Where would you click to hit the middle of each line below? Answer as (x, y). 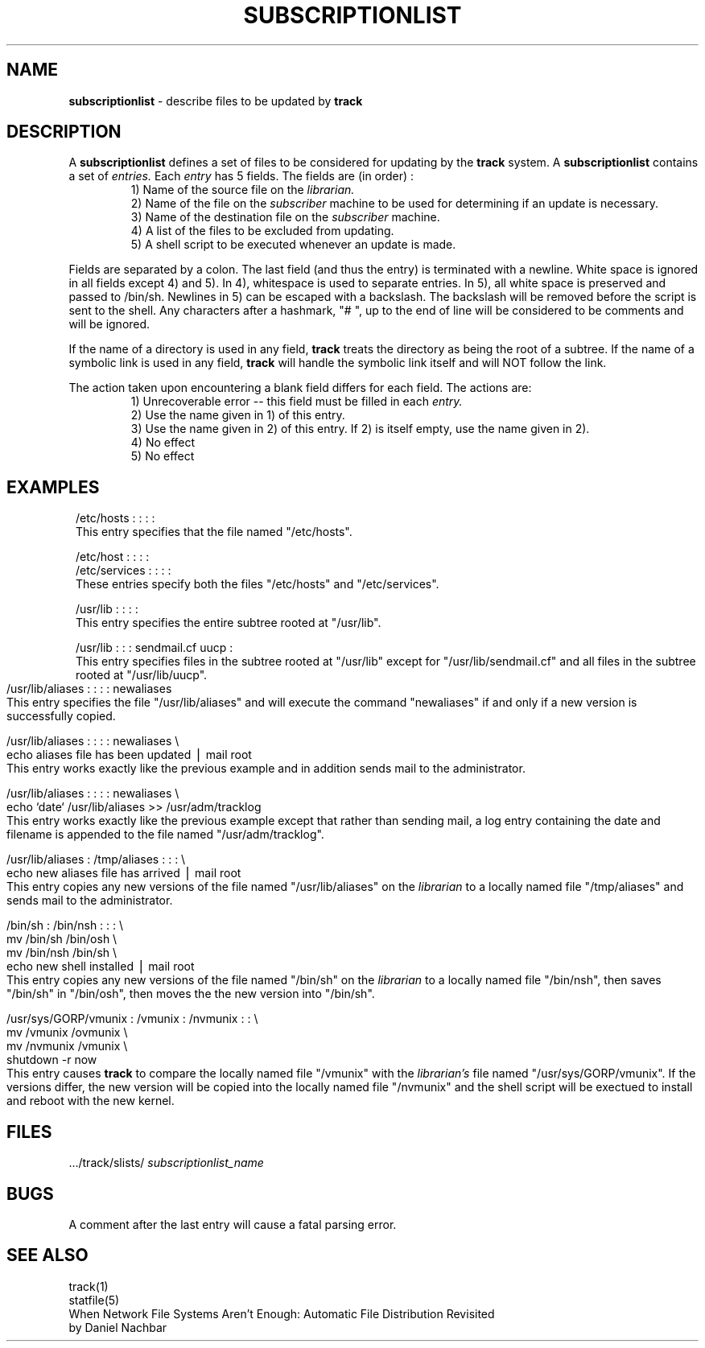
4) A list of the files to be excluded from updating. (262, 231)
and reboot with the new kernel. (91, 1101)
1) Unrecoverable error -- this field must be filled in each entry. (297, 402)
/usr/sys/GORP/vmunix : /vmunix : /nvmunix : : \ (132, 1019)
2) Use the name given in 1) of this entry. (238, 415)
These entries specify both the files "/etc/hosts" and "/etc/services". (258, 584)
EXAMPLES (53, 487)
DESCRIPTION (64, 132)
